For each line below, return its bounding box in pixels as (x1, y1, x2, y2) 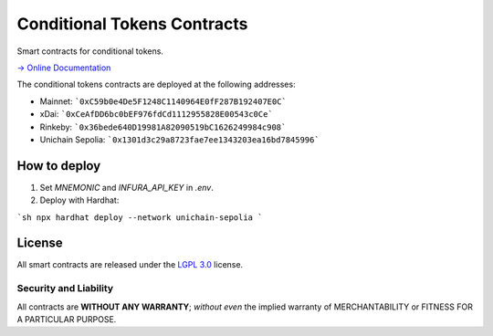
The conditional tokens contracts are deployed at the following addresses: (16, 79, 296, 90)
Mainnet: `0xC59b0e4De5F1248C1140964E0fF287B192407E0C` (39, 96, 288, 107)
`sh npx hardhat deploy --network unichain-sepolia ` (16, 212, 263, 223)
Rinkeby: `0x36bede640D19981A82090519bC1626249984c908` (39, 121, 287, 132)
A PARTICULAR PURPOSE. (16, 314, 117, 325)
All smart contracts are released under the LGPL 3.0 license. (16, 259, 244, 270)
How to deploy (16, 158, 101, 173)
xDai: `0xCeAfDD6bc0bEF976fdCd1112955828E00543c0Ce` (39, 109, 273, 120)
